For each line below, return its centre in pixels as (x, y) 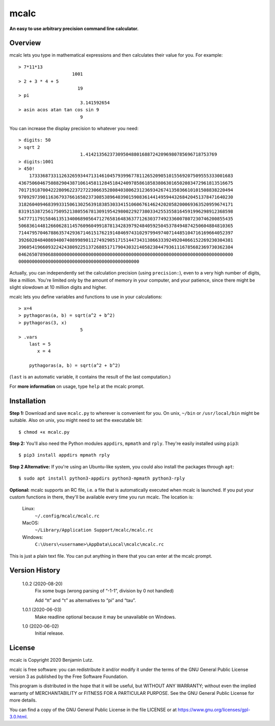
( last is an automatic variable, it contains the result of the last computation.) (90, 377)
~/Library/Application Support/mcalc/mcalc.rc (94, 530)
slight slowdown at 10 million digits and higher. (58, 287)
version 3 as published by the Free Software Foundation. (69, 677)
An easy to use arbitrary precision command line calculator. (74, 29)
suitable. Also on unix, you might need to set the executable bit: (76, 420)
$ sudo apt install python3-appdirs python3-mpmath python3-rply (102, 479)
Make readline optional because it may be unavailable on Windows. (105, 617)
